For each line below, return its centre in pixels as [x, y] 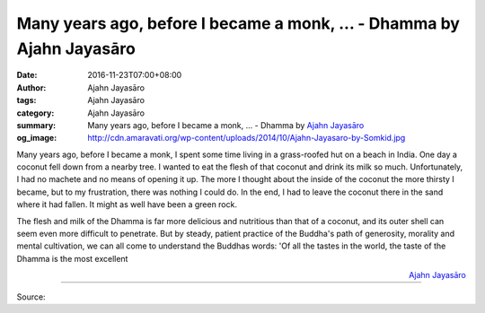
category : [35, 113]
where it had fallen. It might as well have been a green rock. [127, 204]
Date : [27, 75]
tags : [26, 100]
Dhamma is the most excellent [72, 258]
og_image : [37, 138]
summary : [36, 125]
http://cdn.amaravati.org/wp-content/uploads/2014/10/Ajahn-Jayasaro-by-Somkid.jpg [247, 138]
